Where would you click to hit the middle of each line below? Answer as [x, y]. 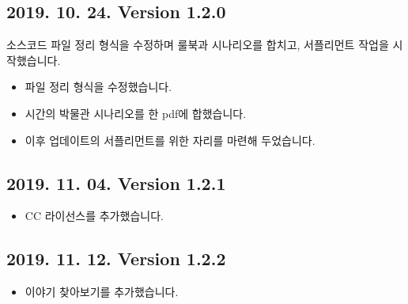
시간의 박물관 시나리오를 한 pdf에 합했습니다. [136, 113]
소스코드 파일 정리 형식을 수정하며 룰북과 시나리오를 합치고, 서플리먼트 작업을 [198, 45]
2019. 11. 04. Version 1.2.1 [116, 182]
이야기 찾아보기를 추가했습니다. [102, 292]
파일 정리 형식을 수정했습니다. [98, 87]
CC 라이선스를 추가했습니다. [94, 216]
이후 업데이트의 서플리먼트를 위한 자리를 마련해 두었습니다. [170, 140]
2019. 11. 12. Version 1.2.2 [116, 258]
